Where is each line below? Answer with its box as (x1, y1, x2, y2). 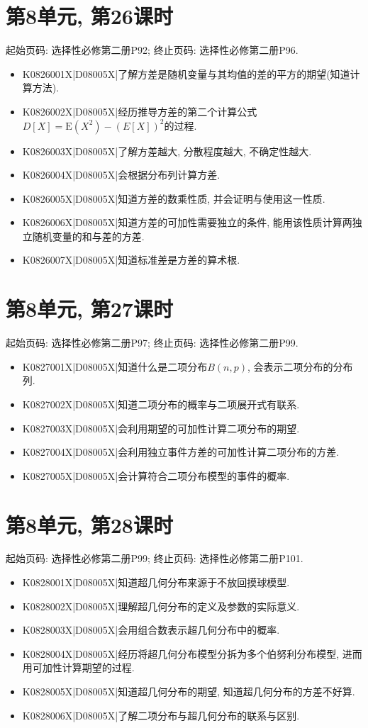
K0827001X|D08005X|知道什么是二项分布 (22, 359, 208, 374)
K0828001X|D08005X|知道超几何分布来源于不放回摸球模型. (22, 575, 290, 590)
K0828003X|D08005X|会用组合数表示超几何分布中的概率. (22, 622, 280, 637)
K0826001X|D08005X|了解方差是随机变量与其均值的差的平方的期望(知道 (22, 66, 350, 81)
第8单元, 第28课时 (6, 510, 173, 539)
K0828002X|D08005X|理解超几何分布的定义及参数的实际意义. (22, 598, 300, 613)
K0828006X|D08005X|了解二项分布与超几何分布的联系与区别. (22, 707, 300, 722)
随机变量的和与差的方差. (32, 228, 145, 243)
